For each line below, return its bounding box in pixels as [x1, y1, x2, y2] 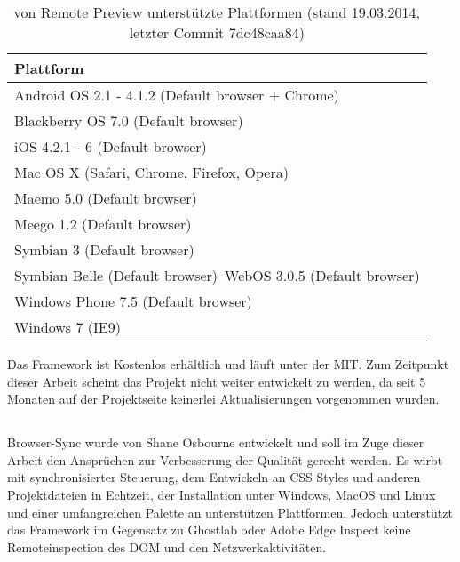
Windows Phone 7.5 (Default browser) [14, 291, 252, 311]
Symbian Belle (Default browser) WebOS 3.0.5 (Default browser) [14, 265, 420, 285]
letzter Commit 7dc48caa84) [129, 22, 305, 43]
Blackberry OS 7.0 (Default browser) [14, 110, 243, 131]
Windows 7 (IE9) [14, 317, 121, 337]
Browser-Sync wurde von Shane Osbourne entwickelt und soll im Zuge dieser [7, 433, 424, 452]
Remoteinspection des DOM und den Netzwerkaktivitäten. [7, 537, 327, 556]
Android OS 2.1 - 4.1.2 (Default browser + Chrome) [14, 84, 339, 105]
